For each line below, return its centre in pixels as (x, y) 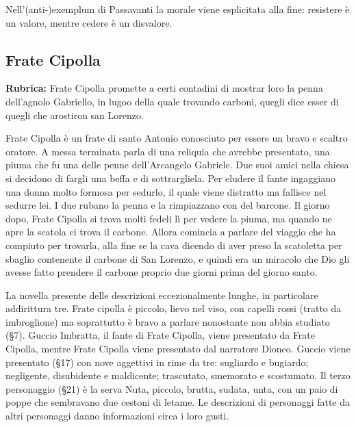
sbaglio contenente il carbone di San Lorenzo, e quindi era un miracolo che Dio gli (178, 258)
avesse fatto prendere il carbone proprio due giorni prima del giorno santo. (162, 272)
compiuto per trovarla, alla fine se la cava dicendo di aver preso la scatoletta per (174, 245)
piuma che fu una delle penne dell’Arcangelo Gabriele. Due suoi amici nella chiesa (177, 165)
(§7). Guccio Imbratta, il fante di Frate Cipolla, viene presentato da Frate (161, 335)
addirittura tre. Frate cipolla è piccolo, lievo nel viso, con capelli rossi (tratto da (174, 308)
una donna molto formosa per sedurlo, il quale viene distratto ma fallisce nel (166, 191)
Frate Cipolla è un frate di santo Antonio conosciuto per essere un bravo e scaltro (177, 138)
